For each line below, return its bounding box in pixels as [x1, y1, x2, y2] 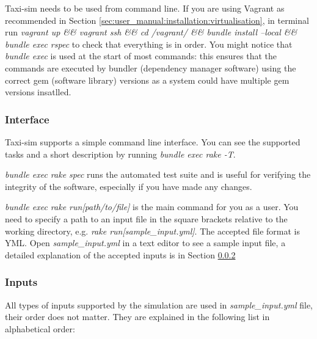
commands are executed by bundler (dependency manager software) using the [5, 61, 296, 74]
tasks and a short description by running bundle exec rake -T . [5, 147, 236, 160]
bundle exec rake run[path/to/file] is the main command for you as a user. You [5, 200, 299, 213]
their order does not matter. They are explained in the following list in [5, 310, 270, 323]
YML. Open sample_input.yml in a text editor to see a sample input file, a [5, 236, 286, 249]
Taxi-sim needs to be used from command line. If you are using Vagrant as [5, 2, 285, 14]
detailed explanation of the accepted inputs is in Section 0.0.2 [5, 248, 236, 261]
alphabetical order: [5, 322, 75, 335]
